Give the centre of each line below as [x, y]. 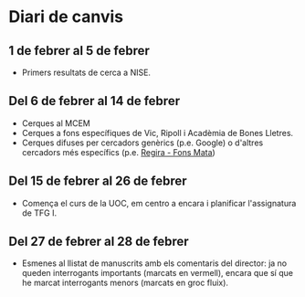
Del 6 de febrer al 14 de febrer [94, 101]
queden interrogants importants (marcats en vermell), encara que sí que [158, 273]
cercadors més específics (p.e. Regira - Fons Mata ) [118, 152]
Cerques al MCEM [56, 123]
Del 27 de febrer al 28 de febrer [99, 242]
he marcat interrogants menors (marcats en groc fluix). [125, 283]
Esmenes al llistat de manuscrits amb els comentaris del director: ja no [154, 263]
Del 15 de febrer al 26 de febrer [98, 181]
